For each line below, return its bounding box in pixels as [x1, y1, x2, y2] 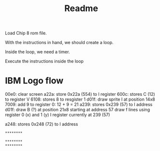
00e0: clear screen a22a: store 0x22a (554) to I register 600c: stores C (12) [5, 91, 156, 97]
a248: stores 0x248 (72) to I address [5, 121, 78, 127]
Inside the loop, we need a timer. [5, 49, 70, 55]
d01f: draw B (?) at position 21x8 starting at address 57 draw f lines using [5, 107, 150, 113]
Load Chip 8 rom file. [5, 30, 47, 36]
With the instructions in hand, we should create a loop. [5, 40, 114, 45]
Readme [64, 3, 98, 14]
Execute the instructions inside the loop [5, 59, 84, 64]
